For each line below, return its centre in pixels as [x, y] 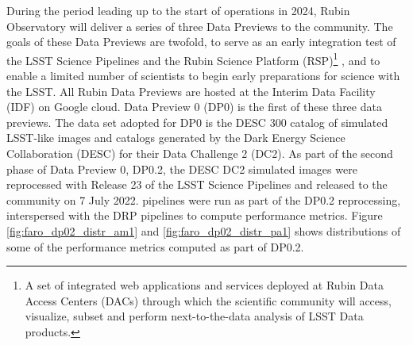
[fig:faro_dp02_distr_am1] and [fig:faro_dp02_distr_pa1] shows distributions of [204, 230]
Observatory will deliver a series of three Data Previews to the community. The [200, 26]
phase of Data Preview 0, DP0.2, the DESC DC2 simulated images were [182, 169]
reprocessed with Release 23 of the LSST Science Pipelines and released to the [197, 184]
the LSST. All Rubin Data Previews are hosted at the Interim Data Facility [191, 91]
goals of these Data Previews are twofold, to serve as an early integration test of [201, 42]
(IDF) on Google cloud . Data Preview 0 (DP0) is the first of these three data [194, 107]
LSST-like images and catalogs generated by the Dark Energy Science [176, 138]
